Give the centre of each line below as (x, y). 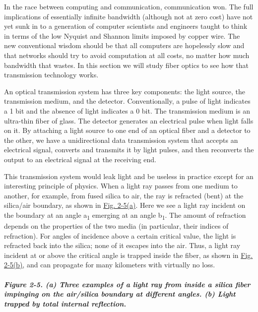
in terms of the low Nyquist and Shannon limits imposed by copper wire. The (122, 35)
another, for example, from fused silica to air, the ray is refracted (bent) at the (124, 195)
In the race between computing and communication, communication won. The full (129, 6)
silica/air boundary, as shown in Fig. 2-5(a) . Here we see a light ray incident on (125, 205)
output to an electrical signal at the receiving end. (80, 159)
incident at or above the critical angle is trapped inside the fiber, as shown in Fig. (129, 255)
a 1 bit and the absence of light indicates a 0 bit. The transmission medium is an (127, 110)
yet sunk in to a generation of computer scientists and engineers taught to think (126, 26)
